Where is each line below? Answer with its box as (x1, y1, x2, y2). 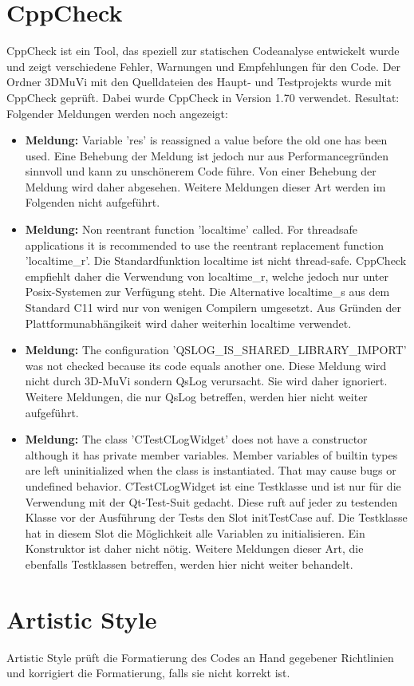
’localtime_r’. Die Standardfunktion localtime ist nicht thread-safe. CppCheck (25, 252, 407, 269)
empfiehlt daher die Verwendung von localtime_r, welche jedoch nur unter (25, 267, 389, 284)
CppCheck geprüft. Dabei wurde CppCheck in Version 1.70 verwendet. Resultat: (6, 89, 400, 105)
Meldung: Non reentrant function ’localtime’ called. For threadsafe (25, 221, 357, 238)
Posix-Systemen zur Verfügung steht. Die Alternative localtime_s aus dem (25, 283, 390, 300)
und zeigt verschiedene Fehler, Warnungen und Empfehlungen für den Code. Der (6, 57, 401, 74)
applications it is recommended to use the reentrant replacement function (25, 236, 384, 253)
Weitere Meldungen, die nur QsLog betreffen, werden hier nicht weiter (25, 388, 368, 404)
